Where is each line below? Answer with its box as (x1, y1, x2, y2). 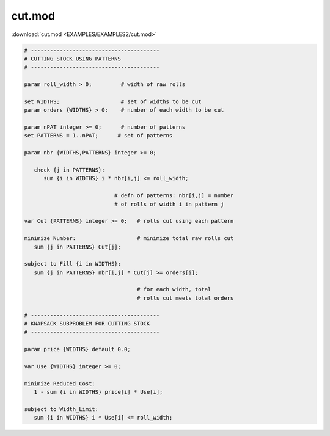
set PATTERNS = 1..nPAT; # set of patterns (24, 132, 173, 139)
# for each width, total (136, 286, 211, 293)
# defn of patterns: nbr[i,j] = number (114, 192, 234, 199)
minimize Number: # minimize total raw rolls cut (24, 235, 234, 242)
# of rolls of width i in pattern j (114, 200, 224, 208)
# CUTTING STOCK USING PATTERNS (24, 55, 122, 62)
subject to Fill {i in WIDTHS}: (24, 260, 122, 267)
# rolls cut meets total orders (136, 294, 234, 302)
